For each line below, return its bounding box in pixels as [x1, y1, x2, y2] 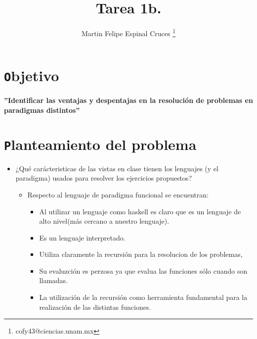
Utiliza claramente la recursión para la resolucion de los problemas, [39, 249, 243, 259]
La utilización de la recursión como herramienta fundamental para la [39, 292, 248, 302]
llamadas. [39, 275, 68, 286]
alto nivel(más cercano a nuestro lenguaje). [39, 216, 170, 226]
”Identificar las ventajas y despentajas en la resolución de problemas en [4, 95, 253, 105]
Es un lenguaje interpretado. [39, 232, 126, 242]
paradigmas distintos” [4, 104, 80, 115]
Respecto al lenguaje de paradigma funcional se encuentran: [27, 189, 209, 199]
